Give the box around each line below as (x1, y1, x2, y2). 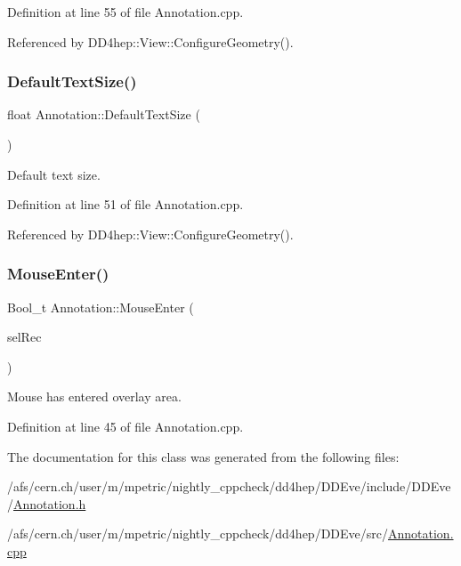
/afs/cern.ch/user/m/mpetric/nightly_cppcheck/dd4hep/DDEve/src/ (7, 524, 388, 543)
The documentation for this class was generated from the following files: (7, 447, 400, 465)
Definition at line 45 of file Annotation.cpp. (7, 416, 244, 435)
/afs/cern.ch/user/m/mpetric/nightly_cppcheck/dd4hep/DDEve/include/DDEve (7, 477, 451, 496)
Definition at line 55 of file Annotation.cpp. (7, 3, 244, 20)
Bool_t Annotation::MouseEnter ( (7, 297, 194, 316)
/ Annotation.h (7, 494, 86, 513)
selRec (7, 327, 42, 346)
